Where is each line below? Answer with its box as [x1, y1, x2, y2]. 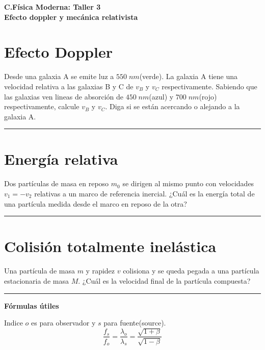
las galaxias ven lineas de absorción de [4, 91, 124, 102]
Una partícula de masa [4, 265, 75, 276]
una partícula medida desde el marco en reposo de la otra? [4, 198, 187, 209]
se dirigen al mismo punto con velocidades [122, 178, 254, 189]
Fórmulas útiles [4, 300, 59, 311]
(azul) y [149, 91, 174, 102]
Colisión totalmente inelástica [4, 236, 217, 257]
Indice [4, 317, 23, 328]
